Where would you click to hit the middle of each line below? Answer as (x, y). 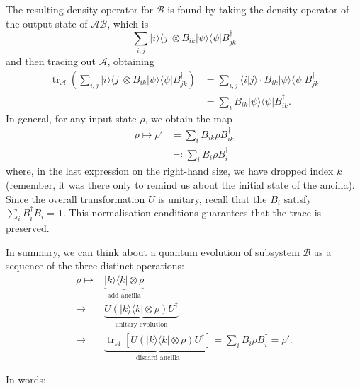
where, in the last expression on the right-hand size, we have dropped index (170, 171)
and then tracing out (51, 61)
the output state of (47, 23)
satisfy (298, 198)
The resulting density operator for (79, 9)
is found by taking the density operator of (258, 9)
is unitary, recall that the (213, 198)
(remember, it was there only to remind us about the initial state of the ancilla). (180, 185)
